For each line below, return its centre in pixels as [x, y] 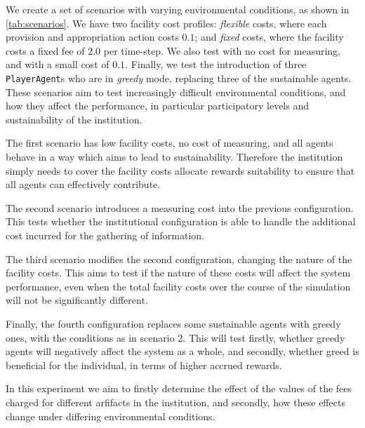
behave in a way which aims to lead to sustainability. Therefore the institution [174, 156]
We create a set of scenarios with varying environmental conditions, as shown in [178, 9]
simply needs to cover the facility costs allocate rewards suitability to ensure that [180, 170]
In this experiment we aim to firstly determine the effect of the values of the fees [179, 388]
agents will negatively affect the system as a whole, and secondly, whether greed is [182, 351]
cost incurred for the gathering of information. [105, 235]
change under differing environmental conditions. [111, 416]
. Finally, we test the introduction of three [216, 64]
